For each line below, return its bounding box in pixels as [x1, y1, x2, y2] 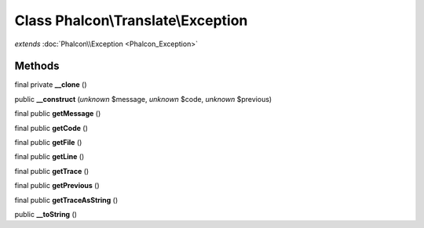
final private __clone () [14, 80, 87, 89]
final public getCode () [14, 123, 88, 132]
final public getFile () [14, 138, 82, 147]
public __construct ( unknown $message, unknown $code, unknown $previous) [14, 94, 272, 103]
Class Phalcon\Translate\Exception [14, 12, 248, 29]
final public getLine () [14, 152, 85, 161]
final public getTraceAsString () [14, 195, 119, 204]
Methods [14, 60, 60, 73]
